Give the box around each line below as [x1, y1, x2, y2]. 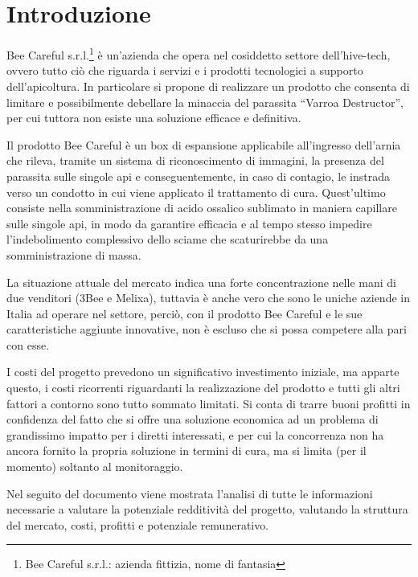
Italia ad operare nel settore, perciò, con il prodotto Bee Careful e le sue [6, 305, 363, 321]
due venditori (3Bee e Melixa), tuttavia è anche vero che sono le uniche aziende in [6, 289, 410, 306]
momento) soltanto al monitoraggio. [6, 458, 183, 475]
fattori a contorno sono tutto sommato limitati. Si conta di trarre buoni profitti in [6, 395, 411, 411]
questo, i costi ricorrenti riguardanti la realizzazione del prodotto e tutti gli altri [6, 379, 400, 396]
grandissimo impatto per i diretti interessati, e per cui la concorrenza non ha [6, 426, 384, 443]
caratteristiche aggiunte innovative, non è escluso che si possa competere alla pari [6, 321, 407, 338]
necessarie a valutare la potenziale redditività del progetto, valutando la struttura [6, 501, 408, 518]
